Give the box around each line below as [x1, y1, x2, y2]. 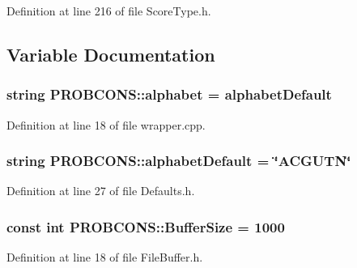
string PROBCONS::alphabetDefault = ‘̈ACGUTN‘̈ [6, 151, 351, 171]
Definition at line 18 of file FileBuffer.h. [6, 249, 203, 266]
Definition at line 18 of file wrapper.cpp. [6, 116, 206, 133]
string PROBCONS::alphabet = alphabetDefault [6, 84, 332, 104]
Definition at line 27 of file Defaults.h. [6, 182, 195, 199]
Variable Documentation [6, 41, 215, 66]
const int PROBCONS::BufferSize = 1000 [6, 216, 285, 236]
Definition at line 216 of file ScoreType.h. [6, 2, 211, 19]
